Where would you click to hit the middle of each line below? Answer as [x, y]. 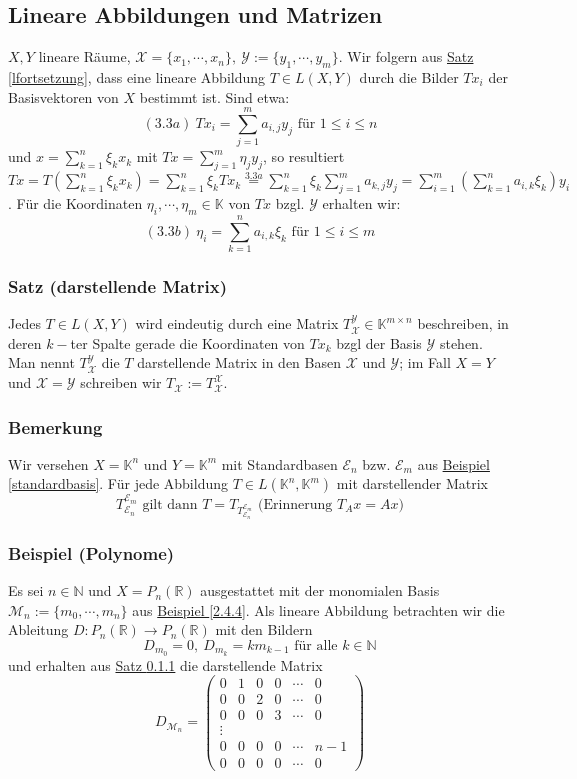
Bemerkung [55, 426]
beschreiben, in [463, 323]
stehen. [461, 342]
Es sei [26, 590]
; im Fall [425, 362]
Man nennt [41, 362]
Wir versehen [48, 463]
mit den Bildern [264, 629]
